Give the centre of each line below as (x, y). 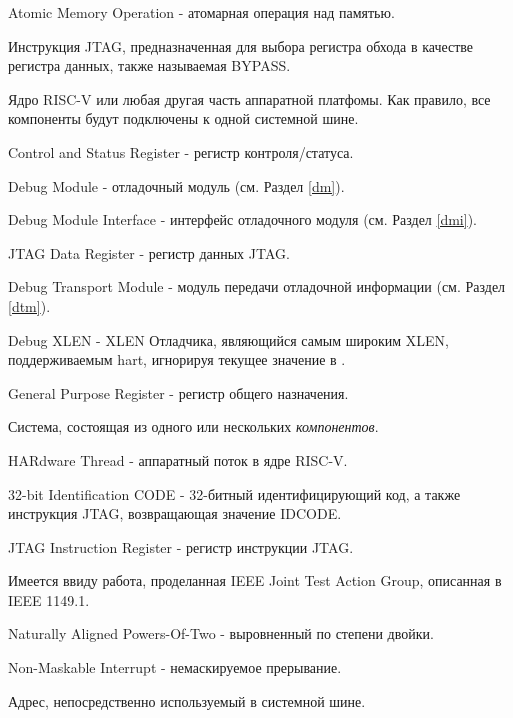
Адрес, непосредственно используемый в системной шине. (187, 700)
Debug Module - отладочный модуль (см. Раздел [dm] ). (176, 185)
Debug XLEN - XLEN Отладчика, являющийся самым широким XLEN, (228, 339)
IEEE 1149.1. (49, 599)
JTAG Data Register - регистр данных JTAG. (149, 252)
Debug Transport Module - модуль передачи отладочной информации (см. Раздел (257, 286)
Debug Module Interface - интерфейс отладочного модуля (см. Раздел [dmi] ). (242, 219)
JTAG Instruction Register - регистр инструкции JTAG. (181, 546)
